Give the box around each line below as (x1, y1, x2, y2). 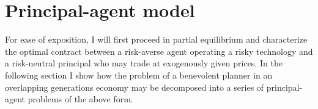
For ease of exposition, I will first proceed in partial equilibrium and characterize (5, 33, 308, 46)
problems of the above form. (28, 93, 133, 105)
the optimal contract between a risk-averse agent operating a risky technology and (5, 44, 313, 57)
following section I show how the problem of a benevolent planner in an (5, 68, 273, 81)
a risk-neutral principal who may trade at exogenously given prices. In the (5, 57, 283, 69)
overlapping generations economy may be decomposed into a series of (5, 80, 264, 93)
